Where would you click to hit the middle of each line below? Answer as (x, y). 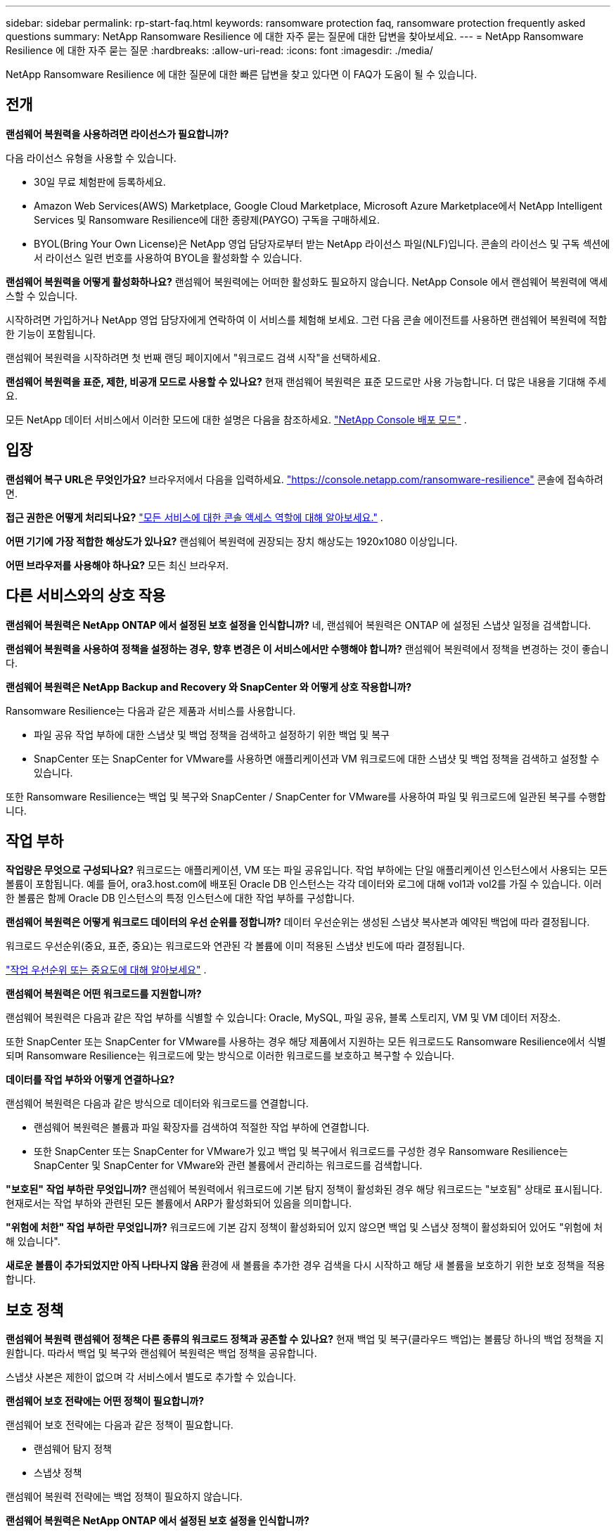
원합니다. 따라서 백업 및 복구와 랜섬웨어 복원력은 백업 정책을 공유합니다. (161, 1353)
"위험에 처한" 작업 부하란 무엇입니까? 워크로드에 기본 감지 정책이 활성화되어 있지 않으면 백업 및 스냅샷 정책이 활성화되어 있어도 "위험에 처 (304, 1227)
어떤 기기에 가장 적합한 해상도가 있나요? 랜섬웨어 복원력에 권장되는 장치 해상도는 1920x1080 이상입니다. (232, 541)
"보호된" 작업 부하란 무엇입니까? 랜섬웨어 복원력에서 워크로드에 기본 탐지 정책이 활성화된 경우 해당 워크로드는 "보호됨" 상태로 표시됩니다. (304, 1189)
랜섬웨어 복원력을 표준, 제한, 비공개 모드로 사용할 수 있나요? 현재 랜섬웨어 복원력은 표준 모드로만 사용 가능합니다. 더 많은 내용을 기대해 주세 (306, 381)
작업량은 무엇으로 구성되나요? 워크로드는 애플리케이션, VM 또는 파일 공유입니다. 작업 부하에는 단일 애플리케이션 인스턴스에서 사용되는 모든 (307, 870)
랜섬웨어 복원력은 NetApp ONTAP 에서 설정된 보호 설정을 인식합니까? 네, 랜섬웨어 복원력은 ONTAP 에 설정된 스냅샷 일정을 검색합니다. (299, 625)
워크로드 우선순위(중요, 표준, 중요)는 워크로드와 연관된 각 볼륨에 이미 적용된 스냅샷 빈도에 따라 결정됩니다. (236, 946)
